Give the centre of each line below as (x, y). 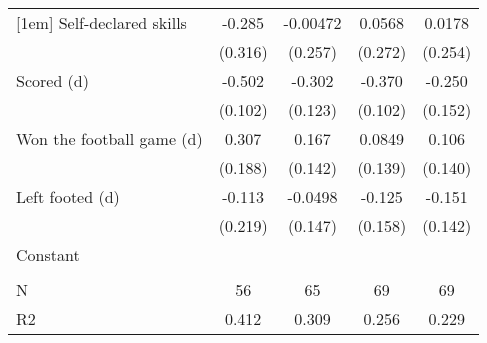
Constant (48, 254)
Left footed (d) (68, 196)
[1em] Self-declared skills (101, 22)
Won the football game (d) (109, 138)
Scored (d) (52, 80)
